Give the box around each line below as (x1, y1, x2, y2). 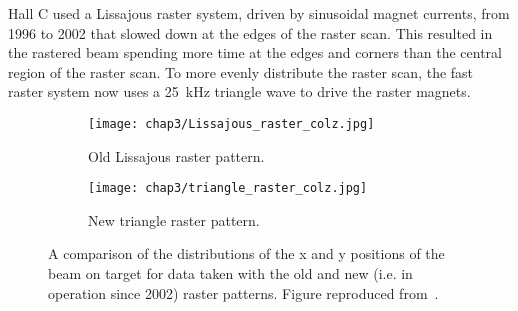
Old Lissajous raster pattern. (88, 145, 265, 166)
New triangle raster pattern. (88, 209, 260, 230)
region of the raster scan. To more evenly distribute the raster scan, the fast (8, 61, 474, 82)
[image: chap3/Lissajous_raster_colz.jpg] (88, 116, 375, 131)
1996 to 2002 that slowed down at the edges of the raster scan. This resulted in (8, 22, 493, 43)
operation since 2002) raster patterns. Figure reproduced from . (48, 282, 439, 303)
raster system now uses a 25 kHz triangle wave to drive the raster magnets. (8, 81, 471, 102)
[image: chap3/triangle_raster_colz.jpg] (88, 181, 368, 196)
